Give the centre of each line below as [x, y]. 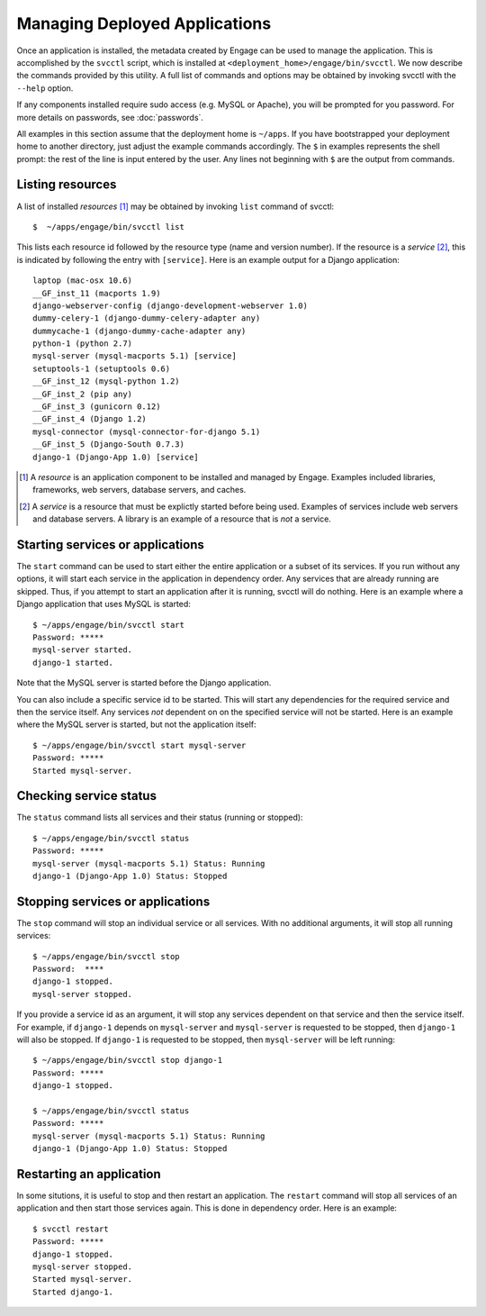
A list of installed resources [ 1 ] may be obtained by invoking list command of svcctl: [175, 206]
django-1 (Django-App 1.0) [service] [116, 457]
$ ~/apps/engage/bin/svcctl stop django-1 [128, 1060]
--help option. [45, 88]
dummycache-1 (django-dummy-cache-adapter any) [139, 331]
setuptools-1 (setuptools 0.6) [102, 368]
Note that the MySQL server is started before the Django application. [144, 683]
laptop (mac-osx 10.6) [83, 281]
